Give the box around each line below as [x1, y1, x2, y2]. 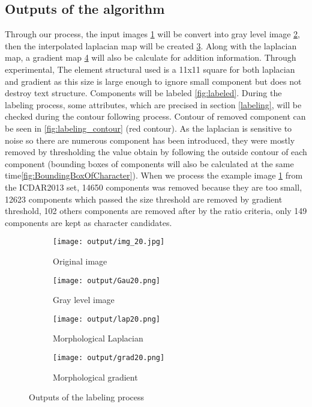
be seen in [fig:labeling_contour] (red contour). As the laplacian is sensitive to [5, 121, 292, 134]
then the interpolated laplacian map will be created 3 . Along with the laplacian [5, 39, 297, 52]
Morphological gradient [53, 370, 138, 383]
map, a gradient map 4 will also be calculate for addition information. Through [5, 51, 296, 64]
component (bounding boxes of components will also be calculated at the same [5, 157, 294, 170]
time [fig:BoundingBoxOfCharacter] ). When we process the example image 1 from [5, 169, 303, 182]
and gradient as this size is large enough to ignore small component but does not [5, 75, 302, 87]
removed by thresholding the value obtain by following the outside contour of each [5, 145, 307, 158]
